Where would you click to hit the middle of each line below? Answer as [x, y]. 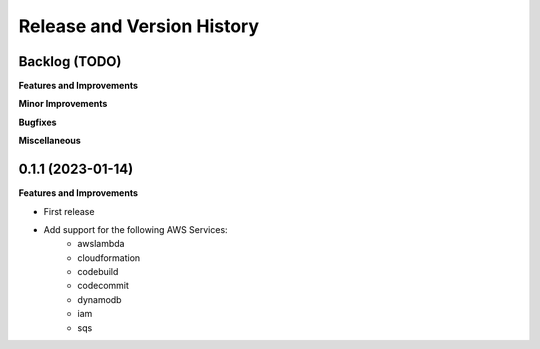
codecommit [103, 286]
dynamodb [99, 299]
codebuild [98, 272]
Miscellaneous [50, 141]
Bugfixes [37, 122]
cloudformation [109, 257]
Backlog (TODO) [70, 61]
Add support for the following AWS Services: [136, 229]
